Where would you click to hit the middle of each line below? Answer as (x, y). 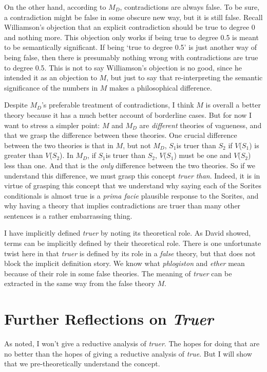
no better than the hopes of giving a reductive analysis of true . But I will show (128, 353)
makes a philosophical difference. (161, 87)
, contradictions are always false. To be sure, (190, 7)
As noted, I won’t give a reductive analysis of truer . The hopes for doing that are (132, 343)
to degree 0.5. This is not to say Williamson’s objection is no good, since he (123, 67)
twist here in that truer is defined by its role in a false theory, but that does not (130, 253)
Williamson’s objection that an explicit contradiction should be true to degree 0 (130, 27)
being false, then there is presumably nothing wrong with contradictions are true (131, 57)
